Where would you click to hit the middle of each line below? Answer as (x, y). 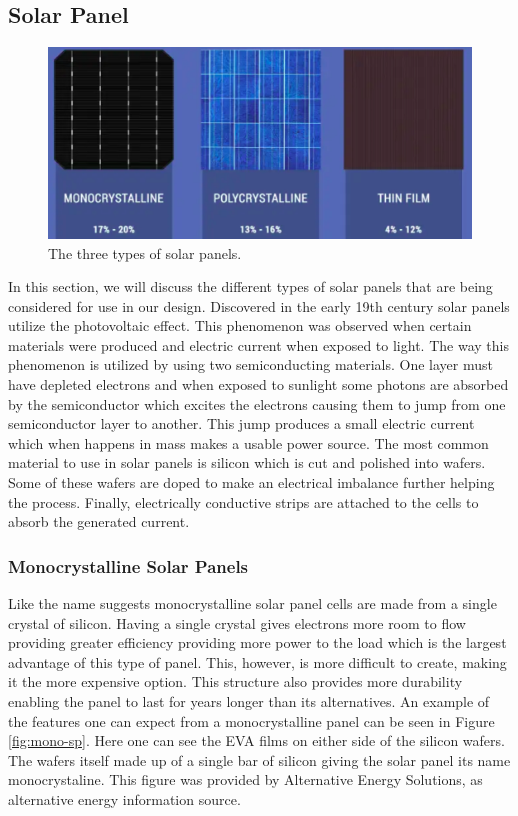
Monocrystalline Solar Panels (128, 565)
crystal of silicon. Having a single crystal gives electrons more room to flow (237, 622)
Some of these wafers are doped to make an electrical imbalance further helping (251, 482)
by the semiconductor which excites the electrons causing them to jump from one (257, 403)
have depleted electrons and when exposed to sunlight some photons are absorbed (258, 384)
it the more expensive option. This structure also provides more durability (235, 681)
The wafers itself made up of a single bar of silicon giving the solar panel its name (259, 759)
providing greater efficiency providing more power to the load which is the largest (257, 642)
